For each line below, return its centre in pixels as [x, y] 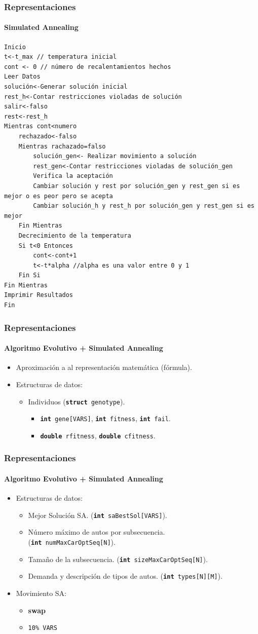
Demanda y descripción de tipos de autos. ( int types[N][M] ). [125, 576]
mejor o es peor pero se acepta [59, 196]
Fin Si [29, 275]
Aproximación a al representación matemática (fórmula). [104, 367]
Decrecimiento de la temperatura [75, 235]
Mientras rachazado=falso [62, 146]
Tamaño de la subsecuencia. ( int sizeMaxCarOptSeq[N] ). [118, 559]
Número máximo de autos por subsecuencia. [97, 532]
